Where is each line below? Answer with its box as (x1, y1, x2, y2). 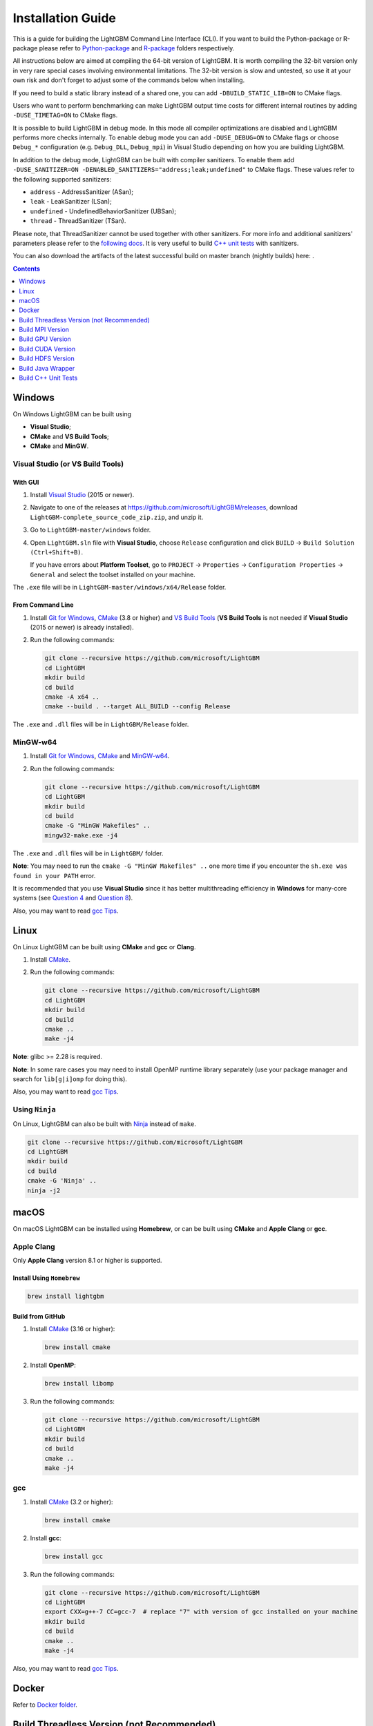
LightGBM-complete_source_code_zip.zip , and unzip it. (30, 513, 204, 521)
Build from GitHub (12, 1312, 66, 1320)
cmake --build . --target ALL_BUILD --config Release (44, 703, 231, 710)
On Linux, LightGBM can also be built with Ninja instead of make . (12, 1119, 197, 1128)
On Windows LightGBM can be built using (12, 409, 131, 418)
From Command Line (12, 601, 74, 609)
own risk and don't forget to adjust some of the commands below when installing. (12, 76, 245, 84)
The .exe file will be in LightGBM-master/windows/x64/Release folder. (12, 583, 227, 592)
